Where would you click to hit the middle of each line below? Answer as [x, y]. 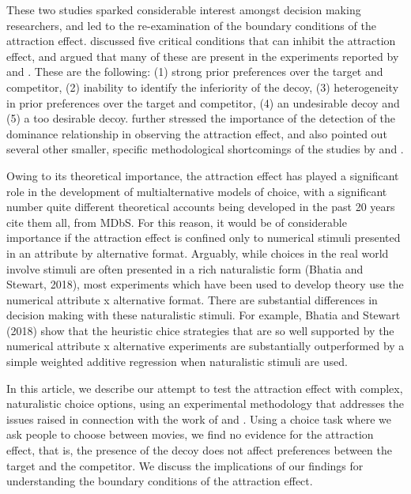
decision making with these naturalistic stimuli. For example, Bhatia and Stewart [204, 315]
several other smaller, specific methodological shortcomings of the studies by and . [205, 149]
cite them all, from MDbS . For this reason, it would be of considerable [177, 222]
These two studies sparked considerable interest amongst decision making [184, 9]
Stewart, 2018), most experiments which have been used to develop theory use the [205, 284]
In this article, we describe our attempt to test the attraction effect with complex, [205, 388]
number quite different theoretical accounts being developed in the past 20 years [201, 207]
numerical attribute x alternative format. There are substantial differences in [192, 299]
